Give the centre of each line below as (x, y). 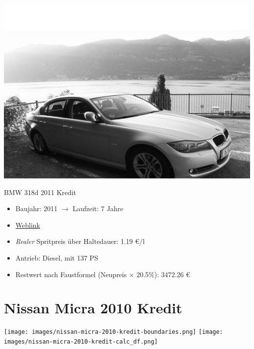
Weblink (28, 225)
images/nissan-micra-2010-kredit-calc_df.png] (81, 342)
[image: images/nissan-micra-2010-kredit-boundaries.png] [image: (114, 332)
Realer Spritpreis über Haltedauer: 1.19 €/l (80, 241)
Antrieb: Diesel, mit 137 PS (57, 258)
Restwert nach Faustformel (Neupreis (71, 274)
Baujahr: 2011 (36, 208)
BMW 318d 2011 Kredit (40, 192)
